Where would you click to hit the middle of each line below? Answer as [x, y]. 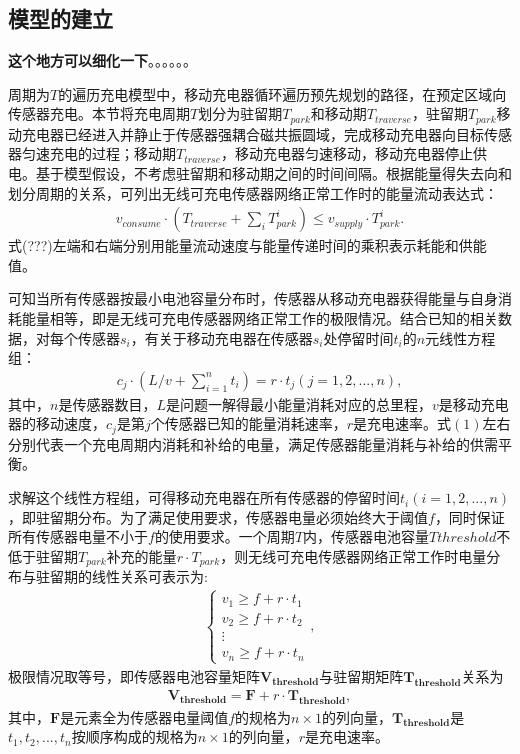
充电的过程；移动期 [112, 153]
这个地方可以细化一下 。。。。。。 [102, 60]
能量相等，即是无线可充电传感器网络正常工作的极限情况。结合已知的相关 [259, 318]
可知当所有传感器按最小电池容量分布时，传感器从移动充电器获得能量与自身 [253, 298]
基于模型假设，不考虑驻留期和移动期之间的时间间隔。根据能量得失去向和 [273, 173]
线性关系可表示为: [149, 576]
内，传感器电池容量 [366, 536]
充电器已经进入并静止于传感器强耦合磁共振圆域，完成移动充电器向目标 [252, 133]
